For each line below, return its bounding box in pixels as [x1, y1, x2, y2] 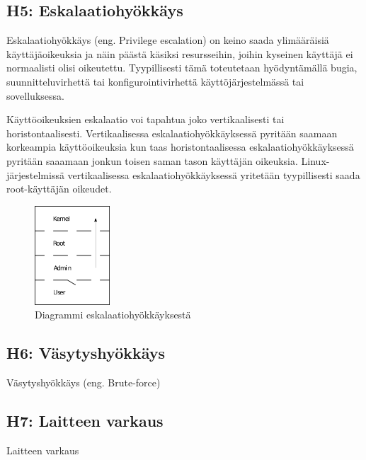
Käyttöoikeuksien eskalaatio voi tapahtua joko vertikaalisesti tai [6, 112, 285, 127]
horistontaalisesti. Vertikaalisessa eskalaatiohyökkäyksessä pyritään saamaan [6, 125, 338, 140]
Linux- [301, 153, 330, 168]
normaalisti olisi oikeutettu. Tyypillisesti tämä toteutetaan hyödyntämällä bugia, [6, 60, 358, 75]
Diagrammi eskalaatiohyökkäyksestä [35, 307, 191, 322]
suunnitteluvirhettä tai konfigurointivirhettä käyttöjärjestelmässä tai [6, 74, 304, 88]
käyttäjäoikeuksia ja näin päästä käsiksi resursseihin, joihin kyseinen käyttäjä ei [6, 46, 353, 61]
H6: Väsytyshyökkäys [6, 342, 166, 364]
